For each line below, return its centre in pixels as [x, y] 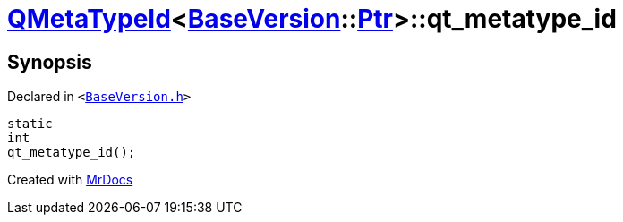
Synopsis [50, 62]
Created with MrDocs [70, 180]
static [30, 124]
